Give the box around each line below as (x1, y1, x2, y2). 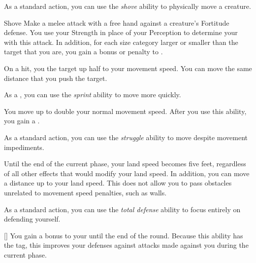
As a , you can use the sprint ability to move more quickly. (4, 89, 181, 100)
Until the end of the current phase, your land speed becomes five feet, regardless (4, 158, 246, 169)
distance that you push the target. (4, 73, 107, 83)
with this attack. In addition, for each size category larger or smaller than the (4, 37, 238, 47)
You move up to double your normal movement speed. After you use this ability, (4, 106, 247, 116)
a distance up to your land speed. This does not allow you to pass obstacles (4, 178, 232, 188)
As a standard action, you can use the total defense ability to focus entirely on (4, 204, 241, 214)
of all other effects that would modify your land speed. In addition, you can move (4, 168, 250, 178)
